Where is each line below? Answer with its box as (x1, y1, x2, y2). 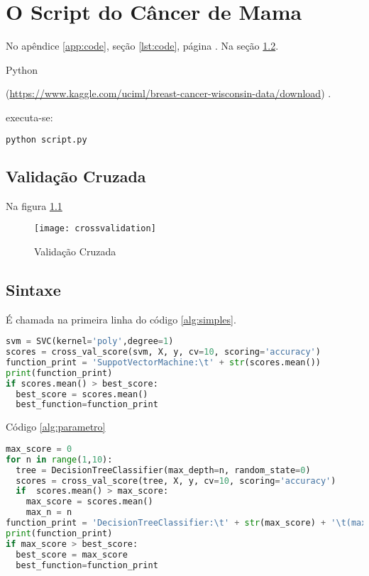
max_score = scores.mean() (26, 497, 153, 507)
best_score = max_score (16, 549, 128, 560)
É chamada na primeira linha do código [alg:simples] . (6, 311, 236, 326)
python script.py (6, 134, 87, 145)
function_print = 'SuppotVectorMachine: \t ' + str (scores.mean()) (6, 357, 321, 367)
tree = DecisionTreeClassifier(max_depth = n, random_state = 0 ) (16, 465, 311, 475)
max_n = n (26, 507, 72, 518)
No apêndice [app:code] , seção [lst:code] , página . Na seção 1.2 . (6, 38, 279, 53)
